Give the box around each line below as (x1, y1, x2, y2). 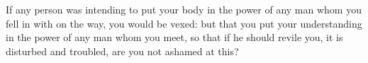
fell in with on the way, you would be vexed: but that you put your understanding (6, 16, 362, 30)
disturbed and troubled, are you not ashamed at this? (6, 43, 239, 58)
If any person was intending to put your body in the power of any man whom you (6, 2, 362, 16)
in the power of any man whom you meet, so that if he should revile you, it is (6, 30, 343, 45)
